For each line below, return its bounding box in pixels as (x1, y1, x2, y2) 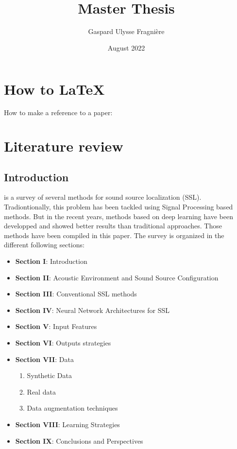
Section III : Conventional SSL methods (15, 289, 137, 299)
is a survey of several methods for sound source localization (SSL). (4, 192, 202, 202)
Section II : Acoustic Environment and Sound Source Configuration (15, 272, 219, 282)
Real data (27, 386, 56, 397)
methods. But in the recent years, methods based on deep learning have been (4, 211, 233, 221)
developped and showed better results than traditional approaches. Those (4, 221, 222, 231)
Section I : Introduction (15, 256, 87, 266)
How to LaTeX (4, 79, 105, 99)
